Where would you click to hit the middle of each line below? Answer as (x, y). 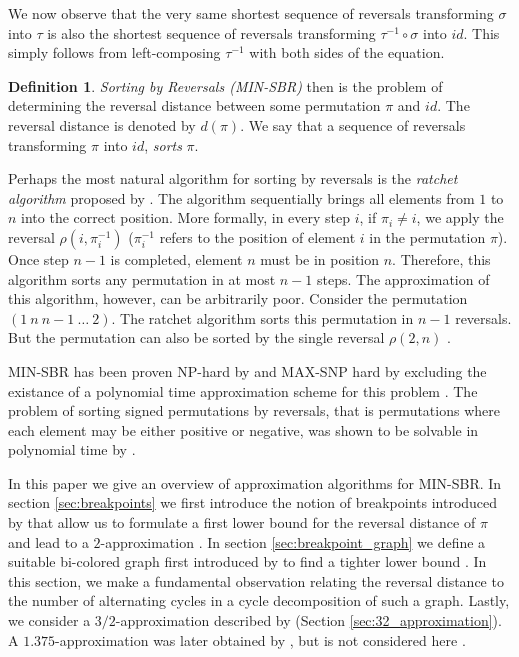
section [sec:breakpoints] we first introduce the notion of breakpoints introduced (253, 502)
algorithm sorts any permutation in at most (142, 278)
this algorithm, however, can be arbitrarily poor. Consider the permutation (238, 298)
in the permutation (427, 236)
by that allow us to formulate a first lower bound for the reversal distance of (242, 522)
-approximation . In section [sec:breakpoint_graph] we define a (293, 541)
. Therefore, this (441, 258)
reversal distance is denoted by (102, 124)
